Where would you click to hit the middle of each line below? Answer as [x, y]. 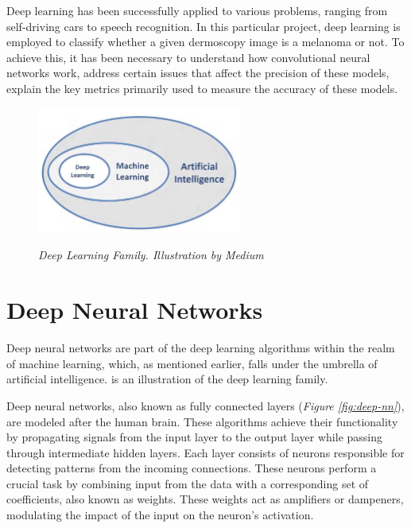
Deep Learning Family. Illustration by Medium [151, 255]
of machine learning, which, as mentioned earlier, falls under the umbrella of [192, 363]
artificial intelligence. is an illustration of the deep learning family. [167, 379]
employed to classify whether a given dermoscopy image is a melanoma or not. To [205, 42]
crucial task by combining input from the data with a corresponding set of [188, 483]
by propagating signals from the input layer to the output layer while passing [195, 437]
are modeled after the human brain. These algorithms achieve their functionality [202, 421]
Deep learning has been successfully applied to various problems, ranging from [197, 10]
